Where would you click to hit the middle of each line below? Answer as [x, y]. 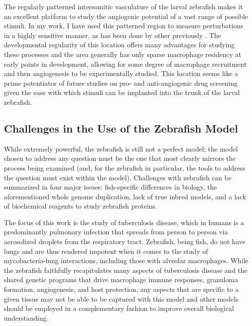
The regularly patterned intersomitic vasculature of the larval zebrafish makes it [124, 6]
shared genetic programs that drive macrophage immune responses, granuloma [121, 279]
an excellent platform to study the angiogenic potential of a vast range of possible [126, 16]
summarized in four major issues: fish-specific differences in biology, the [110, 187]
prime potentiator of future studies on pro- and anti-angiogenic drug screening [121, 83]
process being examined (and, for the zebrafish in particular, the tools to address [125, 167]
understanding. [26, 317]
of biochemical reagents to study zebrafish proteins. [81, 206]
